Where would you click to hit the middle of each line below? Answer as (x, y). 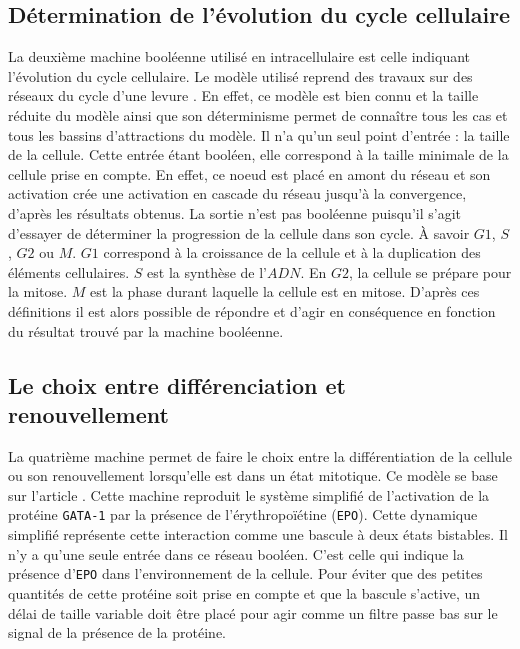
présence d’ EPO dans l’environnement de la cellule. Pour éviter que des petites (245, 573)
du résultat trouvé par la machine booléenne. (146, 330)
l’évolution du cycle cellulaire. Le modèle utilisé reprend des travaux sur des (240, 75)
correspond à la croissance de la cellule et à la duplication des (292, 252)
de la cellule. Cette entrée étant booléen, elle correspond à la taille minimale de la (258, 154)
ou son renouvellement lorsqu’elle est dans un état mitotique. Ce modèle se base (253, 475)
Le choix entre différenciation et (177, 384)
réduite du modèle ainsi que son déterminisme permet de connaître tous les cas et (258, 114)
